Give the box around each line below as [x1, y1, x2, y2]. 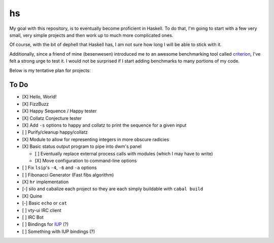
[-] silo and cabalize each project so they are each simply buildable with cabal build [22, 186, 203, 192]
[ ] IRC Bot [22, 214, 44, 220]
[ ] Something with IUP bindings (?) [22, 228, 95, 234]
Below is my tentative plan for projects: [9, 67, 91, 73]
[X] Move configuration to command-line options [35, 157, 137, 164]
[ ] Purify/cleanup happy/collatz [22, 129, 88, 135]
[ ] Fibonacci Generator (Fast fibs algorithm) [22, 172, 114, 178]
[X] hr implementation [22, 179, 69, 185]
